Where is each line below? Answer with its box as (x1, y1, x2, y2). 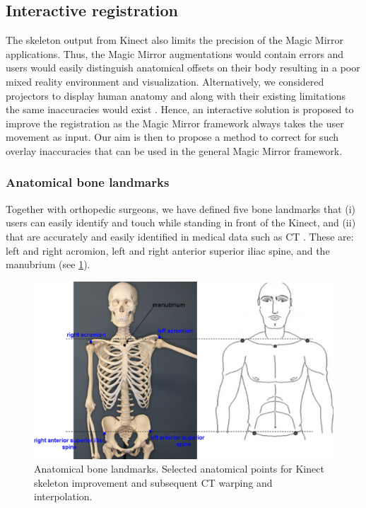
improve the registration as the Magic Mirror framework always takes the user (6, 115, 344, 130)
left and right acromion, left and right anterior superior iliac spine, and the (6, 243, 330, 258)
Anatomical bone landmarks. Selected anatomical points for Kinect (34, 461, 324, 476)
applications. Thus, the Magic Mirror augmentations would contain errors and (6, 46, 344, 61)
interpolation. (34, 489, 93, 504)
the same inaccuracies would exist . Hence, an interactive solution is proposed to (6, 102, 354, 117)
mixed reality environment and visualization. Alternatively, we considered (6, 74, 324, 88)
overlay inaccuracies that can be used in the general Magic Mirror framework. (6, 143, 343, 158)
